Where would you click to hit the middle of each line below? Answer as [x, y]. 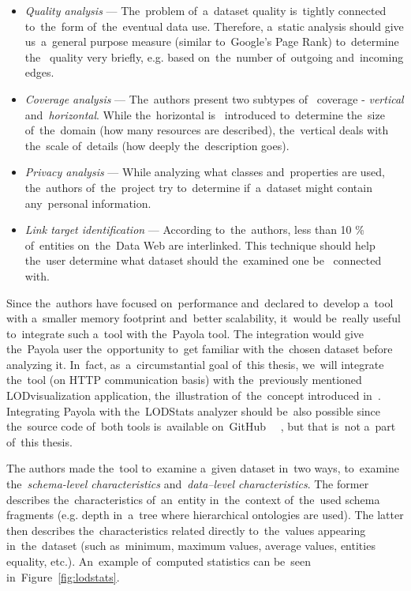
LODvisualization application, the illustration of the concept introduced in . [194, 395]
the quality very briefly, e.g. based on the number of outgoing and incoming [214, 56]
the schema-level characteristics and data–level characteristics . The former [188, 484]
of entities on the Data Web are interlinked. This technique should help [200, 245]
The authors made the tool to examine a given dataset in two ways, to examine [203, 468]
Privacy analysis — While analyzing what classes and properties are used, [205, 172]
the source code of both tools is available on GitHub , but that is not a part [201, 426]
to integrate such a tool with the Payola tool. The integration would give [185, 333]
